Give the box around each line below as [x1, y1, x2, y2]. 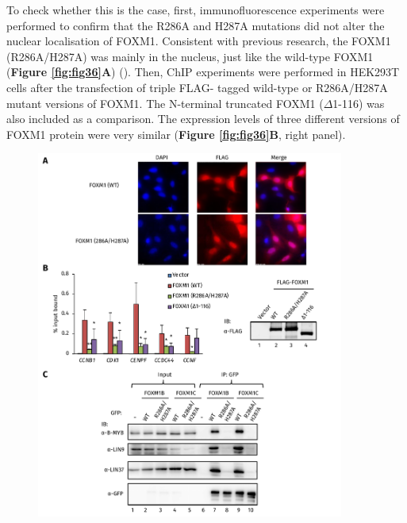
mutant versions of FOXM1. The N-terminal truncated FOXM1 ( [6, 94, 324, 111]
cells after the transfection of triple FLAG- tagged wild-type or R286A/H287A [6, 79, 388, 95]
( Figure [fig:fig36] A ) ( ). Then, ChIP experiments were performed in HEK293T [6, 63, 400, 80]
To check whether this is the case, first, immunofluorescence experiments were [6, 2, 385, 17]
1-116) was [332, 94, 385, 111]
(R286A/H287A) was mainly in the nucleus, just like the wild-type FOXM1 [6, 48, 374, 64]
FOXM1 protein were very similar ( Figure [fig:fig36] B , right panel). [6, 125, 346, 142]
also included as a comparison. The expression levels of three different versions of [6, 110, 400, 127]
